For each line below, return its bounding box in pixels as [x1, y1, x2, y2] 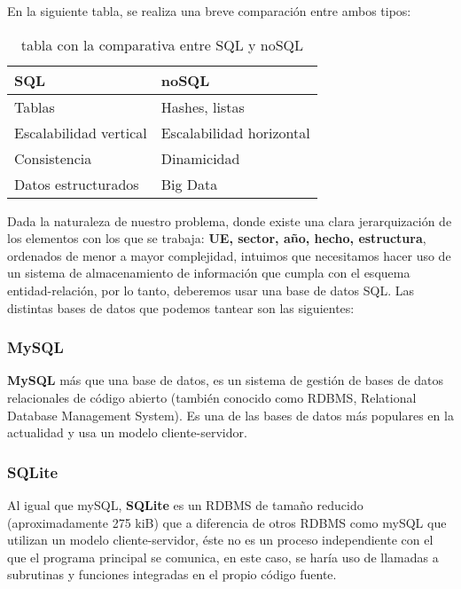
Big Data [160, 173, 218, 194]
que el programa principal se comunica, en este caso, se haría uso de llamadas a [7, 547, 439, 566]
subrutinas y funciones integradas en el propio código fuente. [7, 565, 337, 584]
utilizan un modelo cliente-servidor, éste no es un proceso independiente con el [7, 530, 434, 549]
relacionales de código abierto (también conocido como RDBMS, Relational [7, 388, 417, 406]
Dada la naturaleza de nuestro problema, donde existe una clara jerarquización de [7, 211, 452, 230]
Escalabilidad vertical [14, 122, 147, 143]
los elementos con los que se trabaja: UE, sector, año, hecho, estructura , [7, 229, 426, 247]
